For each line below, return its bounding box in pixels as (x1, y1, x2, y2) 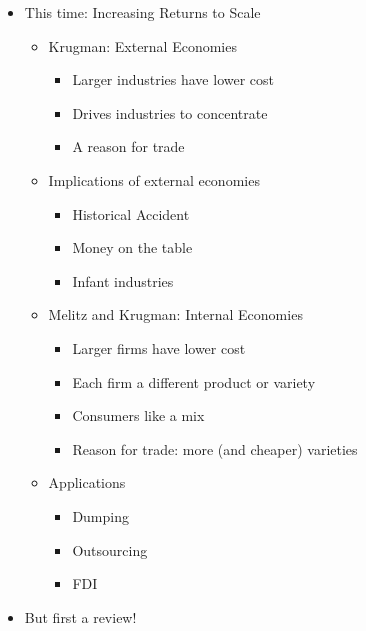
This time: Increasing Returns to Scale (24, 2, 261, 22)
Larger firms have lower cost (72, 337, 246, 358)
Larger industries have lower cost (72, 69, 275, 90)
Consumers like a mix (72, 405, 205, 426)
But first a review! (24, 606, 137, 627)
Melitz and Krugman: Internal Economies (48, 304, 303, 325)
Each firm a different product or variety (72, 371, 316, 392)
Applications (48, 472, 126, 493)
